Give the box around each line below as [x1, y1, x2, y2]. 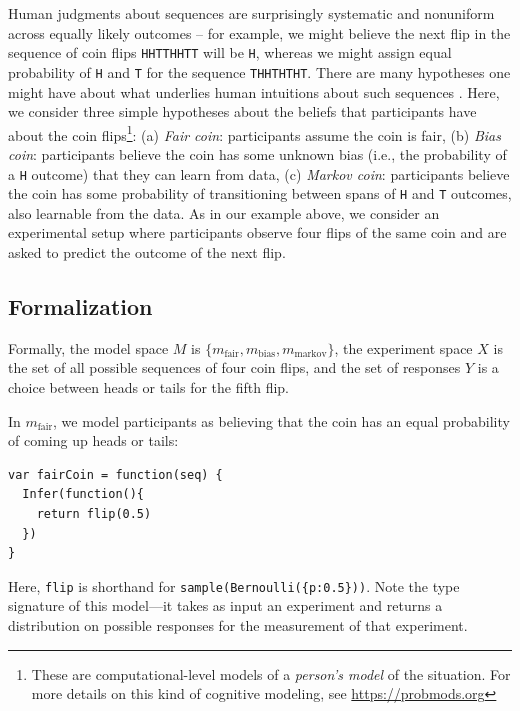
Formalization [8, 291, 153, 322]
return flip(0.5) [36, 506, 152, 521]
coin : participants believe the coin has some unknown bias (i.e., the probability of [8, 143, 507, 164]
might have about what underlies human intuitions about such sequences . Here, [8, 81, 500, 102]
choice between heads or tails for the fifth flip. [8, 377, 290, 398]
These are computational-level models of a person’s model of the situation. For [31, 663, 511, 684]
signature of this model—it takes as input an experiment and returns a [8, 595, 443, 616]
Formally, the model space [8, 337, 169, 358]
